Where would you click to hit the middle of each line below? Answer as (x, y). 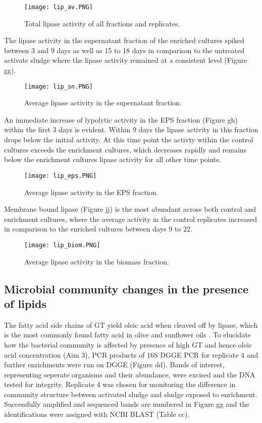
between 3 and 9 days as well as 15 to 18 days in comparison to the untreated (124, 50)
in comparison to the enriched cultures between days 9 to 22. (98, 229)
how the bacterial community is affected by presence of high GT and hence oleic (128, 344)
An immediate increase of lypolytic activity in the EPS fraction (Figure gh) (121, 119)
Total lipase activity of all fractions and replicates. (102, 23)
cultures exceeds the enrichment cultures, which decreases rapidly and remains (125, 149)
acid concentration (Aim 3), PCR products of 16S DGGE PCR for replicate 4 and (131, 354)
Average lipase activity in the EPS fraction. (91, 192)
